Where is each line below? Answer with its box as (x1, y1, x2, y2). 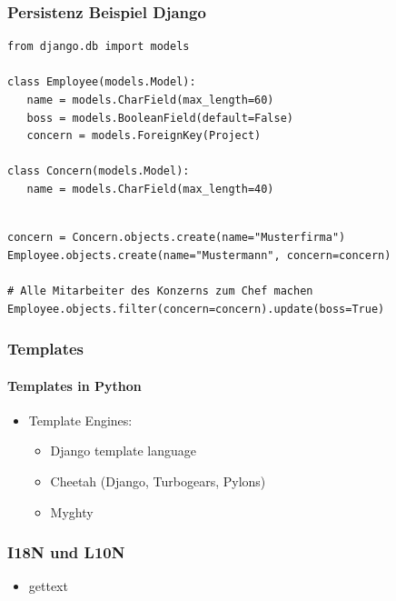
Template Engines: (28, 410, 133, 429)
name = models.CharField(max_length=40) (26, 182, 274, 195)
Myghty (50, 502, 94, 521)
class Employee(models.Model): (7, 75, 196, 89)
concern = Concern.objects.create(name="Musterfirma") (7, 231, 346, 245)
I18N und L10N (7, 541, 125, 564)
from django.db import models (7, 40, 190, 54)
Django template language (50, 441, 197, 460)
